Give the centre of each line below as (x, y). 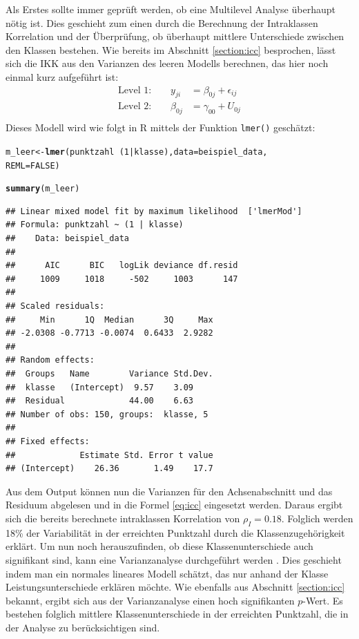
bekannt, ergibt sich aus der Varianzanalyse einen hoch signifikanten (150, 600)
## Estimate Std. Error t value (109, 455)
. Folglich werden (317, 518)
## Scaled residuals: (55, 306)
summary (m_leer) (43, 189)
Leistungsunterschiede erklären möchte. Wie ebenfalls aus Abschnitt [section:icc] (175, 587)
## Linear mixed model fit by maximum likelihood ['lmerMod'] (154, 211)
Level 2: (135, 107)
